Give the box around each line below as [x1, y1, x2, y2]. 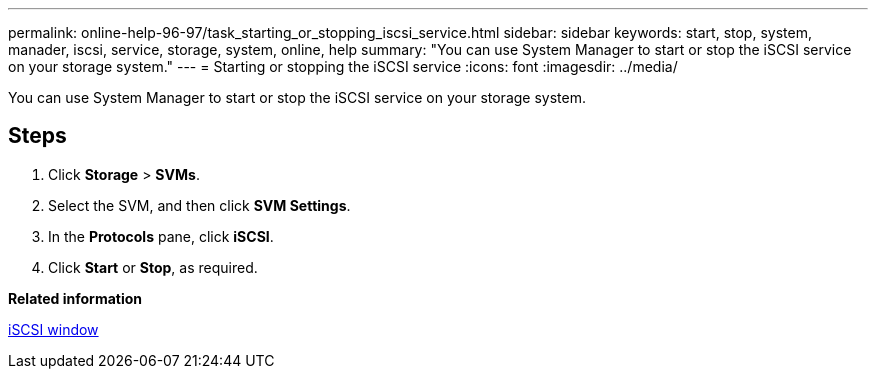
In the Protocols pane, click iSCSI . [48, 227, 274, 245]
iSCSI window [8, 320, 99, 338]
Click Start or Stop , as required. [48, 258, 258, 276]
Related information [8, 289, 143, 307]
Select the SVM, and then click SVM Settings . [48, 196, 351, 214]
